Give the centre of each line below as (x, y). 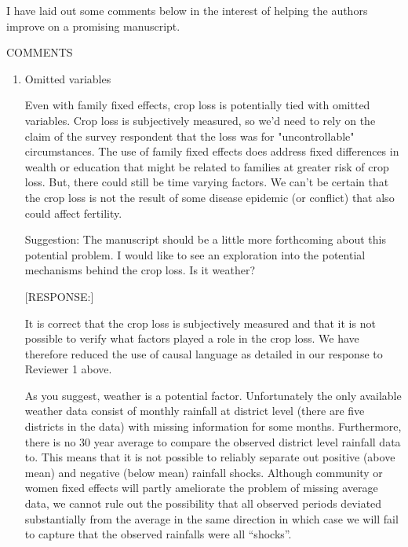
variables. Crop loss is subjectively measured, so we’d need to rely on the (200, 120)
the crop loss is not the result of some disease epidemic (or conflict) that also (209, 197)
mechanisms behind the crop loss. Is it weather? (140, 270)
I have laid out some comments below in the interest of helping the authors (187, 10)
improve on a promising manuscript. (93, 26)
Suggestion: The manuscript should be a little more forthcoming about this (205, 239)
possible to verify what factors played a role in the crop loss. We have (192, 338)
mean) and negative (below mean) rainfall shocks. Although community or (204, 472)
